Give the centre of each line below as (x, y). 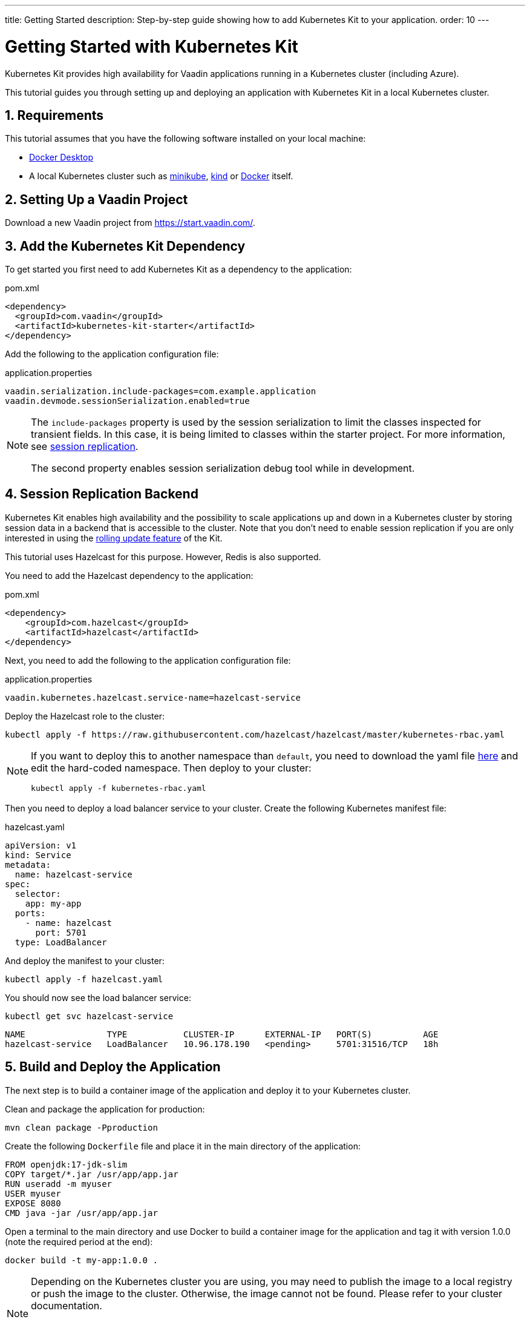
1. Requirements (54, 115)
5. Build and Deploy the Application (113, 1067)
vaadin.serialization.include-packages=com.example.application (161, 392)
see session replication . (85, 447)
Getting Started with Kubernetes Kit (152, 46)
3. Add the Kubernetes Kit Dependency (125, 246)
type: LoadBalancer (61, 942)
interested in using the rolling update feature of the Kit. (114, 538)
